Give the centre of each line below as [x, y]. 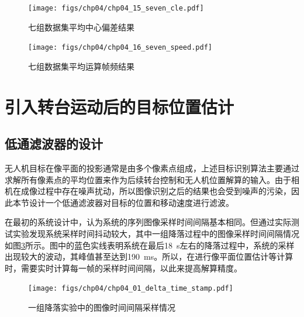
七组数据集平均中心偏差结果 [81, 27]
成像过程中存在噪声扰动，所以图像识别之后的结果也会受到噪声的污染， [156, 191]
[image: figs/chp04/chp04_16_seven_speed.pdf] [120, 48]
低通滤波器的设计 [54, 144]
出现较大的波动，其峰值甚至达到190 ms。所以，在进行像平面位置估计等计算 [149, 256]
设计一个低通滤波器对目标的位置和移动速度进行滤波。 [131, 202]
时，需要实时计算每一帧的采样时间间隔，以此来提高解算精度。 [123, 268]
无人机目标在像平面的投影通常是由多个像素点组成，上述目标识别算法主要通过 [152, 168]
